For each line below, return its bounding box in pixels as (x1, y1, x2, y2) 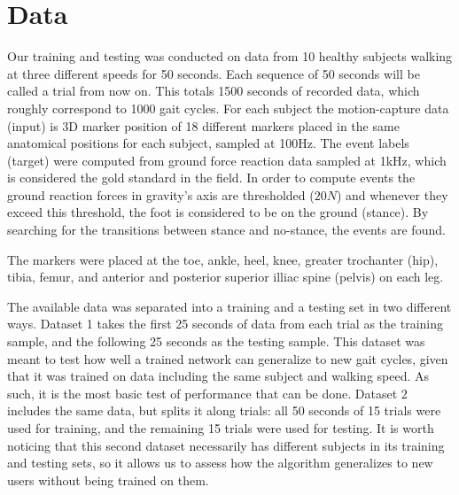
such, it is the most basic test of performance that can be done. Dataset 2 (7, 383, 408, 402)
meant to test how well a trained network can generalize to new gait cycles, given (7, 349, 448, 367)
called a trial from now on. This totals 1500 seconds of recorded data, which (7, 81, 420, 100)
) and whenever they (336, 185, 448, 204)
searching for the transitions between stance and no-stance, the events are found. (7, 220, 446, 239)
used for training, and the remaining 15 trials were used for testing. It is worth (7, 419, 434, 437)
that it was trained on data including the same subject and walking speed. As (7, 367, 430, 385)
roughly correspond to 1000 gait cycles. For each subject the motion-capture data (7, 98, 449, 117)
